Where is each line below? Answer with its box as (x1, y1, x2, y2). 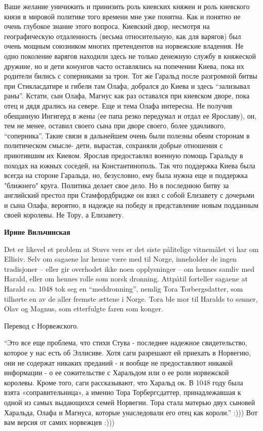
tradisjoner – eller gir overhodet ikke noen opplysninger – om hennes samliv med (4, 263, 255, 274)
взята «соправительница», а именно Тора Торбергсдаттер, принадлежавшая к (4, 387, 241, 398)
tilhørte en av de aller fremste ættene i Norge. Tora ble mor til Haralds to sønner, (4, 293, 258, 304)
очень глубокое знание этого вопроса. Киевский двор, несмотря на (4, 21, 210, 31)
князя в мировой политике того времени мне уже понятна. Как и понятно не (4, 11, 241, 21)
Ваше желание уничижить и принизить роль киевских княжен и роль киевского (4, 1, 250, 11)
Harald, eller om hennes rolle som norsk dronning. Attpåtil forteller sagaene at (4, 273, 248, 284)
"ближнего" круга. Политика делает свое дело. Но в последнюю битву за (4, 179, 229, 190)
